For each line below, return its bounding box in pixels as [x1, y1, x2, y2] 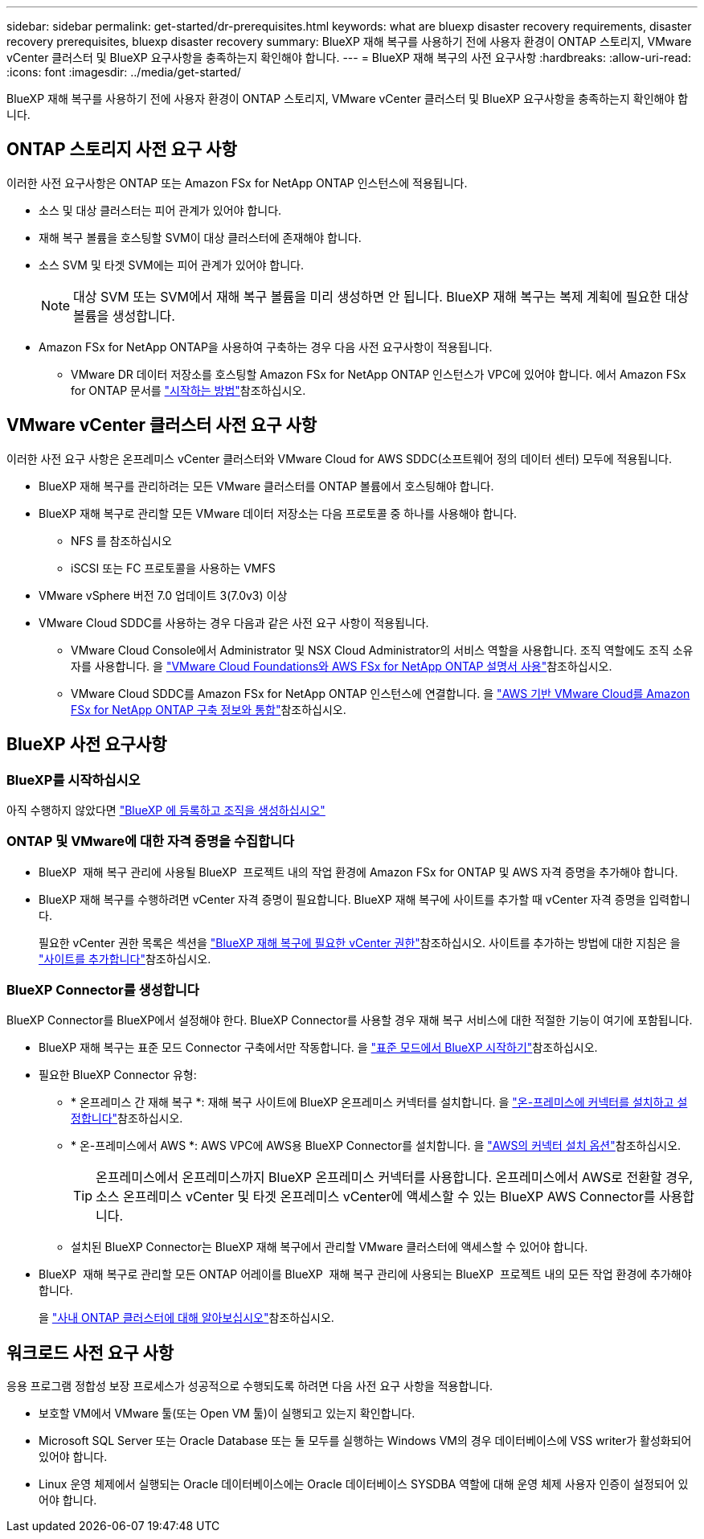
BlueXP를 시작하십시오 [6, 771, 141, 788]
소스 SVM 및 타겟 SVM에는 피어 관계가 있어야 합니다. [39, 257, 304, 272]
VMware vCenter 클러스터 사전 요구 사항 [6, 415, 317, 436]
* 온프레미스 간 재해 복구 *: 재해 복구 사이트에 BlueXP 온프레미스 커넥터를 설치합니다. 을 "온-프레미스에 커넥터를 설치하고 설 [71, 1095, 688, 1110]
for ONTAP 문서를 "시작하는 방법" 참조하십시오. [71, 383, 306, 397]
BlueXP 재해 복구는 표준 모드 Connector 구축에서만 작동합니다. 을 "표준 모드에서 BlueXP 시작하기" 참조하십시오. [39, 1040, 598, 1055]
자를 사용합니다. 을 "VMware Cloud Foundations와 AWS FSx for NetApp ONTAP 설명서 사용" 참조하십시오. [71, 659, 612, 673]
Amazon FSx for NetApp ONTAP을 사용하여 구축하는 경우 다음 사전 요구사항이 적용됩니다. [39, 339, 493, 354]
